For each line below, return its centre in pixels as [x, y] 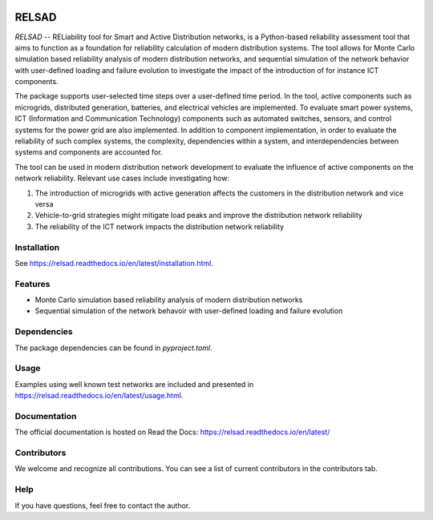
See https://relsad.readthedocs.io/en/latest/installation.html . [114, 263]
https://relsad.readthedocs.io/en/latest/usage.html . [99, 396]
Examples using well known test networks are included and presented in [134, 384]
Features [32, 284]
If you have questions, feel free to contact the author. [103, 506]
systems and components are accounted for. [89, 152]
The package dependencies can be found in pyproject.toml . [113, 348]
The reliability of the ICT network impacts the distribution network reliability [160, 226]
